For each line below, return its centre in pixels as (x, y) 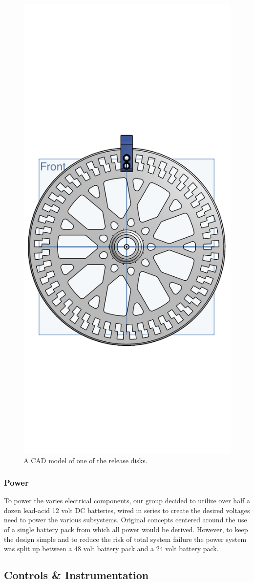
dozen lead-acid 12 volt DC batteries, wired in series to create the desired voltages (127, 510)
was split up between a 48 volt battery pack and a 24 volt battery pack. (111, 549)
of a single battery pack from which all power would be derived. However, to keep (126, 529)
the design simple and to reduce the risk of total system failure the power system (125, 539)
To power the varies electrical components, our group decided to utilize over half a (127, 501)
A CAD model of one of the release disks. (85, 460)
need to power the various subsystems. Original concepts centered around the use (126, 520)
